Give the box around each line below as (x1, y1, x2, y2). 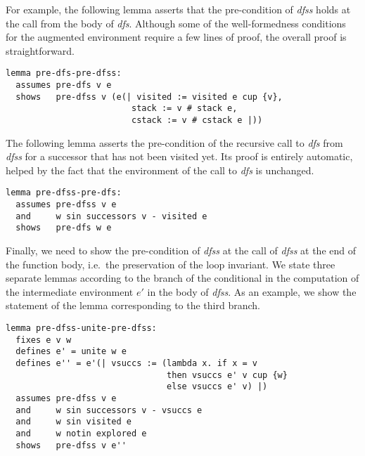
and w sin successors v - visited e (15, 211, 207, 221)
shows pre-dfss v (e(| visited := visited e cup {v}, (15, 91, 283, 102)
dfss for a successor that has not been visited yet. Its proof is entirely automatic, (6, 149, 353, 164)
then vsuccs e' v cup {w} (167, 370, 288, 380)
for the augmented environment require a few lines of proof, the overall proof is (6, 30, 347, 44)
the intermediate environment (6, 284, 134, 299)
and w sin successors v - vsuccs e (15, 405, 203, 415)
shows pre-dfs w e (15, 223, 112, 233)
